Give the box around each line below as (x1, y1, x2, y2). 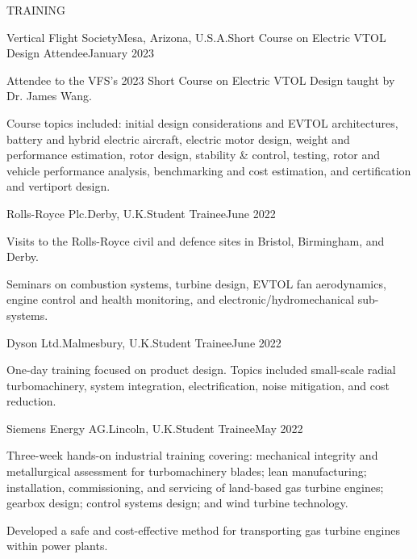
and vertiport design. (6, 178, 111, 195)
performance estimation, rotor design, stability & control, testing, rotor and (6, 146, 381, 163)
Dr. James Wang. (6, 87, 92, 104)
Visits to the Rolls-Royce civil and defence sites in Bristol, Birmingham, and (6, 232, 385, 249)
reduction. (6, 393, 56, 410)
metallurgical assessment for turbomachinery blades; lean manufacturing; (6, 463, 367, 480)
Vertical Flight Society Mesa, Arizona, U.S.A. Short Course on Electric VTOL (6, 28, 386, 45)
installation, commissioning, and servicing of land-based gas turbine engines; (6, 478, 384, 495)
